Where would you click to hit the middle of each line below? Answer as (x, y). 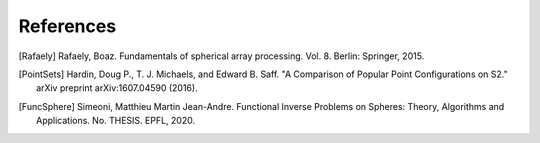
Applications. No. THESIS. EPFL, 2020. (115, 121)
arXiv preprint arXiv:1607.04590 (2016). (117, 88)
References (67, 26)
